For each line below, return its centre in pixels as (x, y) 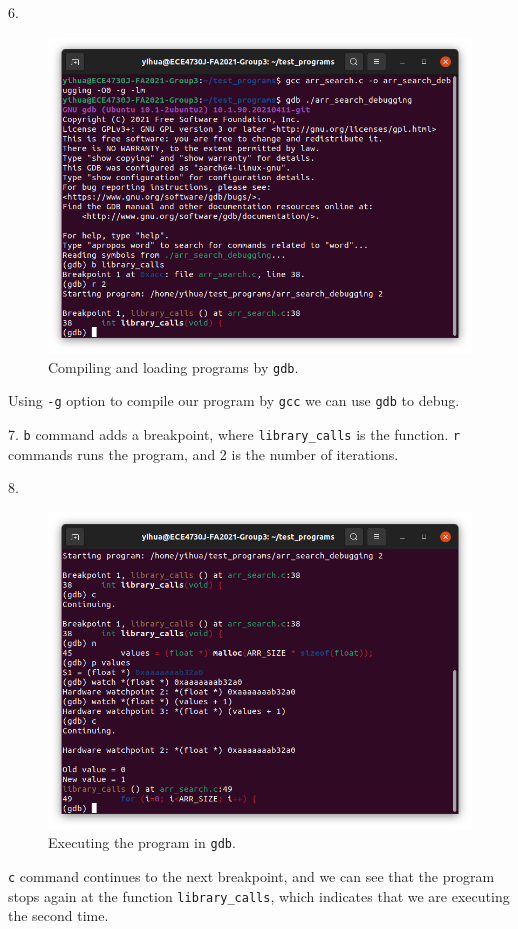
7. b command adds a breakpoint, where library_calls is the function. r (234, 434)
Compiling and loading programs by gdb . (173, 366)
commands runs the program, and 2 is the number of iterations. (203, 453)
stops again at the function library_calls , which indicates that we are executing (259, 895)
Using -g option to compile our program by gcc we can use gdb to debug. (234, 400)
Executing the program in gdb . (142, 842)
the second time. (58, 915)
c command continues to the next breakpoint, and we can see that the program (251, 875)
